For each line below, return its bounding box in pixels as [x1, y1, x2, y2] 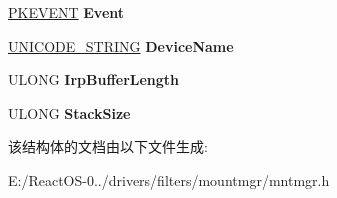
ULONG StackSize [8, 102, 131, 123]
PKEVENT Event [8, 2, 125, 22]
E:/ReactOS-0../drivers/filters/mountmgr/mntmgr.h [8, 169, 330, 190]
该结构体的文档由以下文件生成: [8, 136, 208, 157]
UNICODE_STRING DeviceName [8, 35, 234, 56]
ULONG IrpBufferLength [8, 69, 180, 90]
